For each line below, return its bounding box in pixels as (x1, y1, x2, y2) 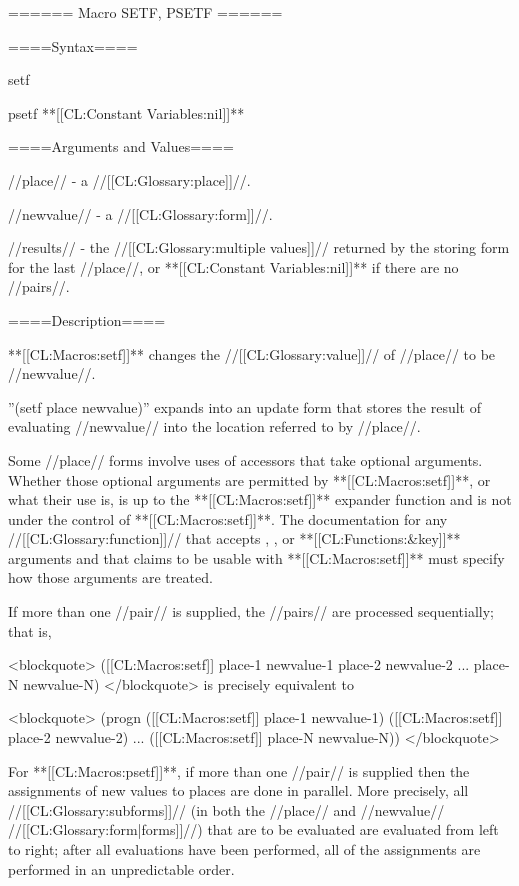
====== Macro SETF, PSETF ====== (8, 2, 283, 22)
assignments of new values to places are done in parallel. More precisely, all (8, 780, 469, 801)
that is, (8, 620, 52, 641)
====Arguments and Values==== (8, 136, 234, 157)
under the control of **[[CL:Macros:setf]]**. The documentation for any (8, 508, 448, 529)
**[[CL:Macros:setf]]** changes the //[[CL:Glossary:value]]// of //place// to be (8, 343, 496, 364)
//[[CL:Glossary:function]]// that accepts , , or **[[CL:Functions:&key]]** (8, 528, 461, 549)
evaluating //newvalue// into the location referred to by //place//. (8, 416, 421, 437)
